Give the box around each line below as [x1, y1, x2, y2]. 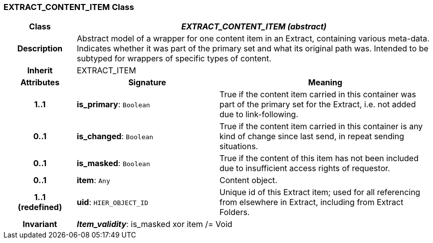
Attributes [20, 77, 60, 88]
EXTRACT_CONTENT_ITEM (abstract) [181, 21, 327, 32]
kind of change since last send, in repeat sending [219, 131, 405, 142]
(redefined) [17, 202, 62, 213]
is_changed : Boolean [76, 131, 154, 142]
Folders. [219, 207, 250, 218]
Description [17, 43, 63, 54]
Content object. [219, 175, 277, 186]
